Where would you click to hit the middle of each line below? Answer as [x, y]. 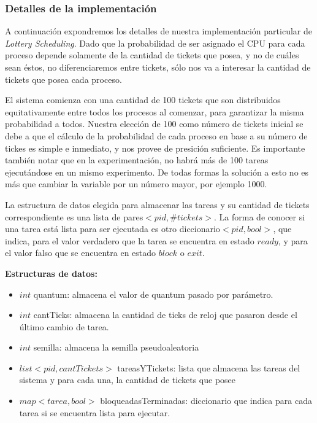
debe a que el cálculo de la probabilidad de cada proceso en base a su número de [156, 135]
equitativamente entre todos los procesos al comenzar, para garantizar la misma [155, 111]
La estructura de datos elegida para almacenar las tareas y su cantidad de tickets [157, 204]
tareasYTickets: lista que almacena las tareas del [209, 367]
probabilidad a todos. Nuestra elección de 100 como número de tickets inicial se [154, 124]
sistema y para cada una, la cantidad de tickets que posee [128, 380]
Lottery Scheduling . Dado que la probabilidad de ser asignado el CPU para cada [155, 43]
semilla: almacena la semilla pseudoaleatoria [116, 347]
